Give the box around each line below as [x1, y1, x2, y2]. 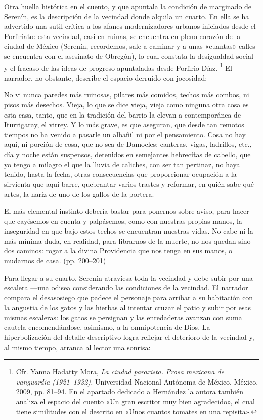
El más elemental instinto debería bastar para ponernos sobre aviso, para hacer [4, 205, 249, 216]
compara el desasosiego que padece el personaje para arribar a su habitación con [4, 292, 253, 302]
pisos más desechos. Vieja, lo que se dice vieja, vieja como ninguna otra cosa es [4, 99, 249, 109]
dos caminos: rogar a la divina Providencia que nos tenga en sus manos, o [4, 245, 233, 256]
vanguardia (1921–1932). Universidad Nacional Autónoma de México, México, [16, 376, 258, 387]
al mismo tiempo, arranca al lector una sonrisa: [4, 341, 151, 352]
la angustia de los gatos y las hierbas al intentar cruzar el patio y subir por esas [4, 302, 251, 313]
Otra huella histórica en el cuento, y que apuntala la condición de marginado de [4, 1, 252, 11]
